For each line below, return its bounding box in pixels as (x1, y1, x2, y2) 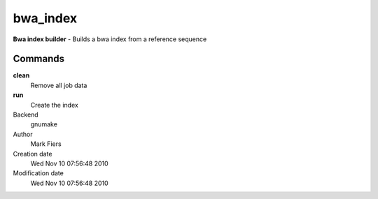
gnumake (30, 120, 57, 128)
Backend (13, 110, 38, 119)
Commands (13, 53, 65, 65)
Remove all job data (30, 81, 87, 89)
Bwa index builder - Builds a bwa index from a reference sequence (13, 35, 207, 43)
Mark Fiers (30, 140, 62, 148)
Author (13, 130, 33, 138)
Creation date (13, 149, 52, 158)
